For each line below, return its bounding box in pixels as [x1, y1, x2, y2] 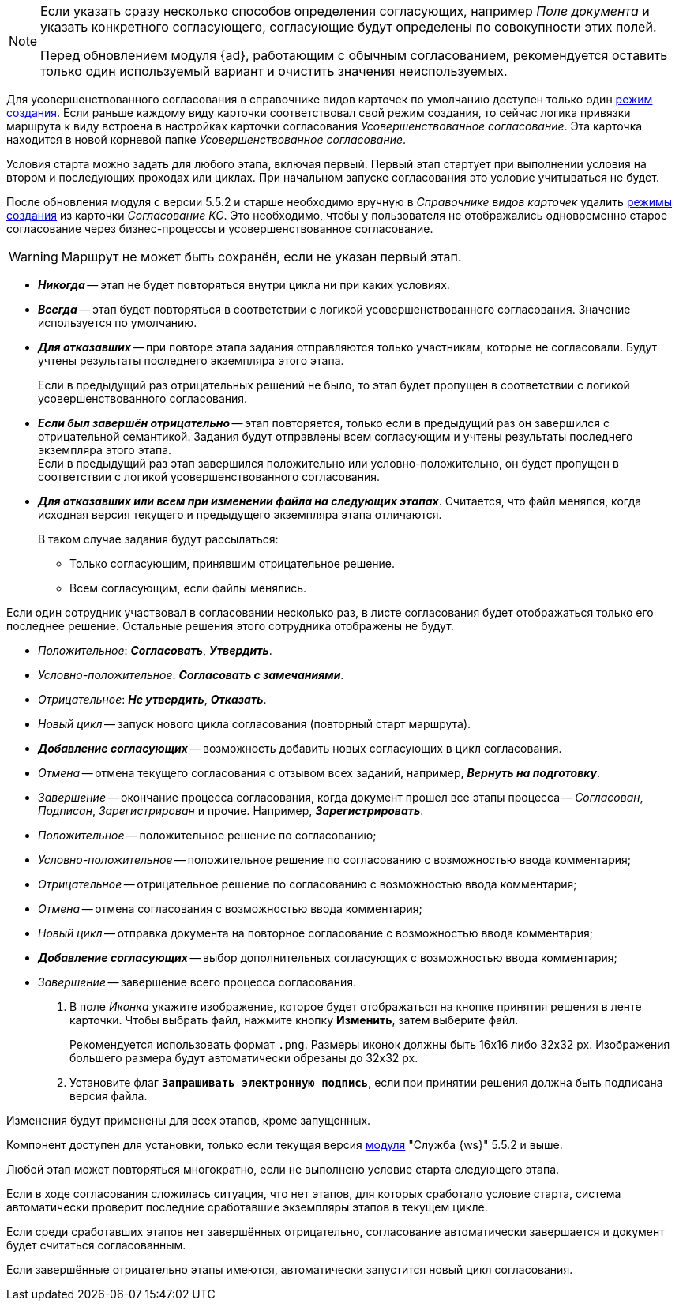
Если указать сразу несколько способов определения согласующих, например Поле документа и [40, 3, 650, 19]
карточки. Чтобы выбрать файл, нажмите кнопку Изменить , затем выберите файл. [69, 1013, 519, 1027]
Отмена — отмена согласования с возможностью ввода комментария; [38, 902, 422, 915]
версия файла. [69, 1089, 148, 1102]
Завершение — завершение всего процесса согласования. [38, 975, 357, 989]
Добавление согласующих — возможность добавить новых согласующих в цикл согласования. [38, 742, 562, 755]
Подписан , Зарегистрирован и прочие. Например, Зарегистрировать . [38, 804, 424, 817]
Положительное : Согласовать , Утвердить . [38, 644, 272, 657]
